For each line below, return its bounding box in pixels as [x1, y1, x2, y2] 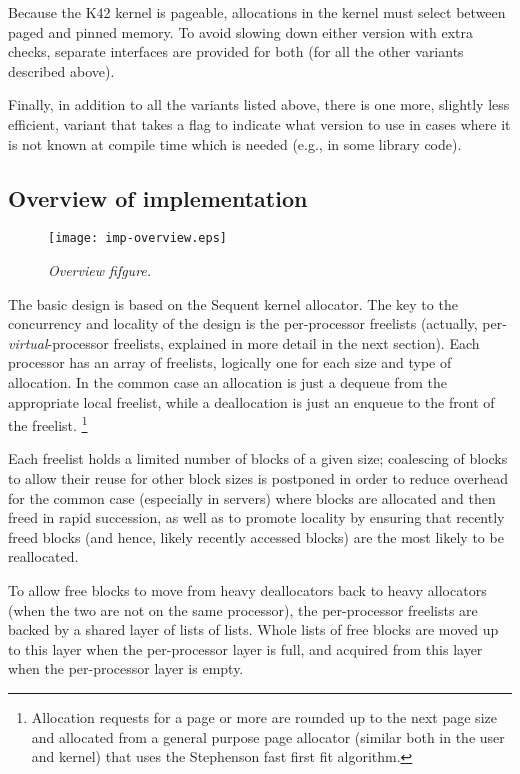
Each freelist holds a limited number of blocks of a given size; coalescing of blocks [8, 448, 508, 469]
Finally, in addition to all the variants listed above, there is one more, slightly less [8, 94, 510, 115]
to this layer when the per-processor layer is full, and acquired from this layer [8, 638, 483, 659]
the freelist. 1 [8, 412, 88, 435]
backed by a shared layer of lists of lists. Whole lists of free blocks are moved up [8, 619, 499, 640]
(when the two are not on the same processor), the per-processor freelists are [8, 599, 478, 620]
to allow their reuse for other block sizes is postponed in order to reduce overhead [8, 468, 509, 489]
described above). [8, 60, 115, 81]
